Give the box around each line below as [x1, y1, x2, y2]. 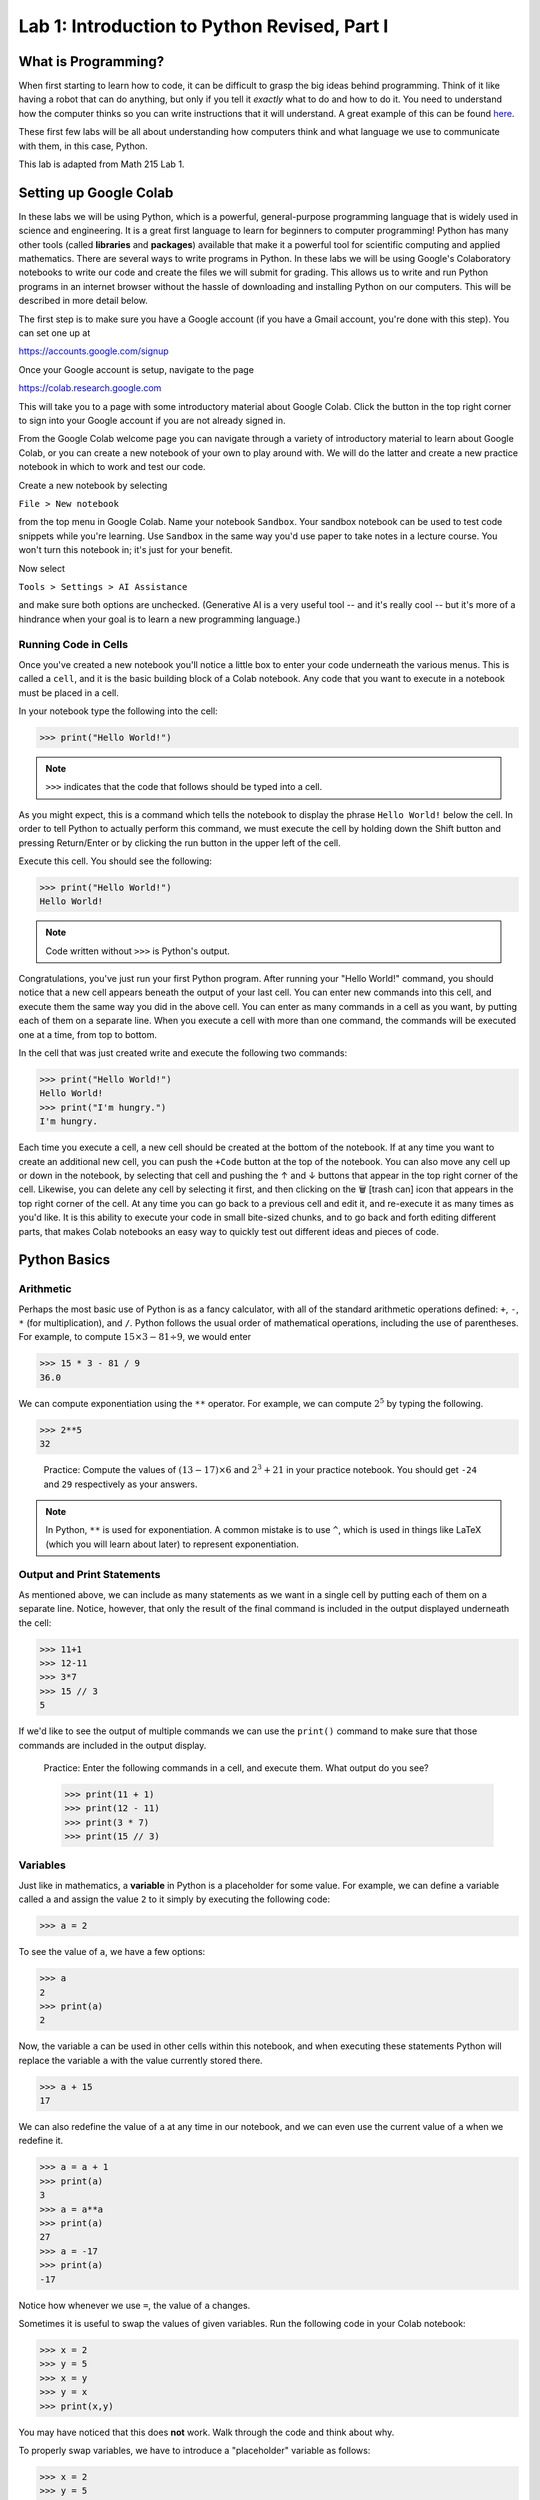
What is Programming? [18, 53, 165, 70]
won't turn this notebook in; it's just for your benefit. [18, 544, 234, 556]
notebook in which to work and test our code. [18, 461, 206, 473]
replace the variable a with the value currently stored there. [18, 2054, 264, 2066]
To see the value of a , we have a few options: [18, 1946, 206, 1958]
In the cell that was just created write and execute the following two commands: [18, 1047, 348, 1059]
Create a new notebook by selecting [18, 479, 168, 491]
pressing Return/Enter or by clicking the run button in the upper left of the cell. [18, 836, 341, 849]
